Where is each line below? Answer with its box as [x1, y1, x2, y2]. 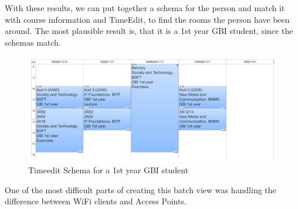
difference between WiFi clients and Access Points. [5, 195, 187, 207]
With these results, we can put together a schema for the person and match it [5, 2, 285, 13]
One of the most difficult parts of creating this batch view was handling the [5, 183, 276, 196]
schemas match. [5, 36, 61, 48]
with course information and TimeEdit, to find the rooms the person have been [5, 13, 290, 25]
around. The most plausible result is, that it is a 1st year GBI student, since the [5, 25, 293, 37]
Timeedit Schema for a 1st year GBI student [28, 164, 189, 176]
